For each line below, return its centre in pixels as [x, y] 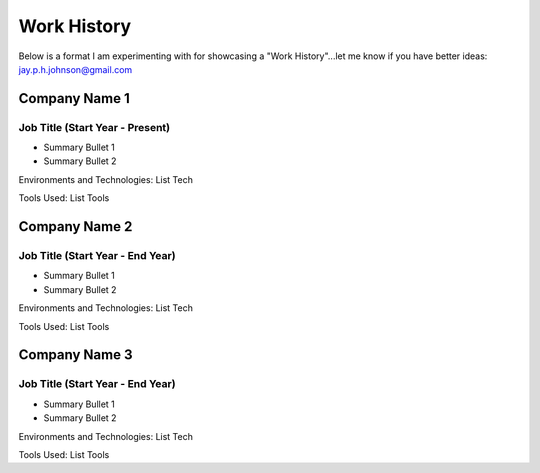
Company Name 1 [74, 98]
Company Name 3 [75, 355]
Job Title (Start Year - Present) [94, 127]
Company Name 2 [75, 226]
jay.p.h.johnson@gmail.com [75, 69]
